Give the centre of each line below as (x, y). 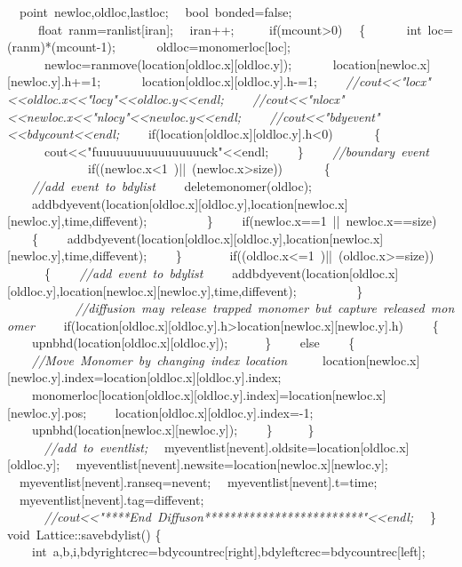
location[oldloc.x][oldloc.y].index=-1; (214, 412)
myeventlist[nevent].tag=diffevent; (112, 499)
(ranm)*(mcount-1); (61, 47)
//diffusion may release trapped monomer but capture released (250, 308)
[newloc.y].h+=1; (54, 81)
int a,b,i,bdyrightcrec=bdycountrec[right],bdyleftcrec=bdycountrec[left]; (228, 551)
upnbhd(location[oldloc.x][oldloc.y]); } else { (193, 343)
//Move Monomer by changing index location (160, 359)
